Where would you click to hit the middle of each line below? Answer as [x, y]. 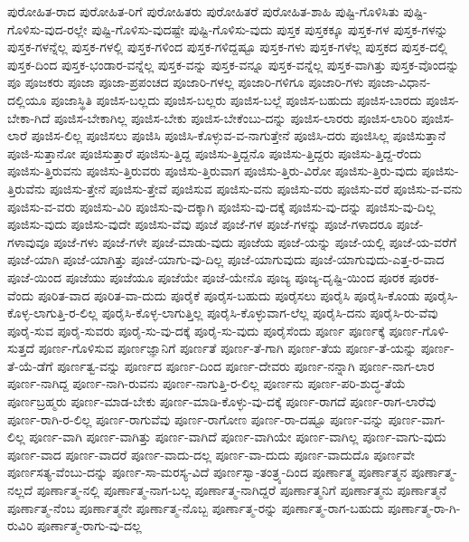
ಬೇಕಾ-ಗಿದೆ [29, 117]
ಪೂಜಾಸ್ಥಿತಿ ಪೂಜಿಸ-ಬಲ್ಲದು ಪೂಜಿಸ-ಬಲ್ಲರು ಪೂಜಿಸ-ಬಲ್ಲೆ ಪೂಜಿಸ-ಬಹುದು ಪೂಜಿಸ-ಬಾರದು [236, 99]
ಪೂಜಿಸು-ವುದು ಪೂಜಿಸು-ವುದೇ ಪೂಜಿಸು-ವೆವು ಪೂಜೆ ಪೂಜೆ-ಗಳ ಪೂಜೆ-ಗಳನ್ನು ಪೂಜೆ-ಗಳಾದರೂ [200, 224]
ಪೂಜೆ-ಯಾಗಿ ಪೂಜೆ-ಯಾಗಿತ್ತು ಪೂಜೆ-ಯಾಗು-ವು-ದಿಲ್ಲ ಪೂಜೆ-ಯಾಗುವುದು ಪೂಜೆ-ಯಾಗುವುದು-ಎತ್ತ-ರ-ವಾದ [226, 259]
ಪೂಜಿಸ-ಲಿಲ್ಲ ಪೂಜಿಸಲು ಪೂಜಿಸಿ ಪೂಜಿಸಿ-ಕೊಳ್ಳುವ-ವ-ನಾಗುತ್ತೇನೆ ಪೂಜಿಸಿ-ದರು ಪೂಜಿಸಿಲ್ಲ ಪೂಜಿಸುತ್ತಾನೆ [238, 135]
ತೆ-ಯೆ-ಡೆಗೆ [30, 365]
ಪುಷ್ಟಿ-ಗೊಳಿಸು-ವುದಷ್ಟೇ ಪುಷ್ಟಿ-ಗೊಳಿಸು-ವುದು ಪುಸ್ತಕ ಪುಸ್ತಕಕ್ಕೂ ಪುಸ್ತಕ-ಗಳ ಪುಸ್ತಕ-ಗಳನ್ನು [270, 29]
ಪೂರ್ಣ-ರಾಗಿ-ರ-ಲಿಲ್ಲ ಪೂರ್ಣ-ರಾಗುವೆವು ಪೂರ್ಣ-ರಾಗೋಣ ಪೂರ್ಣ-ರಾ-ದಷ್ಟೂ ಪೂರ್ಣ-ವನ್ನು [196, 418]
